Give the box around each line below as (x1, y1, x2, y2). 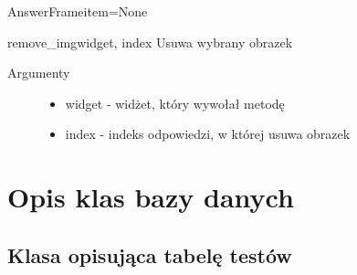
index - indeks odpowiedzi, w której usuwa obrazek (65, 124, 351, 143)
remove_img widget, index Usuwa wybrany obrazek (7, 32, 293, 51)
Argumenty (7, 63, 70, 82)
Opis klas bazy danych (7, 178, 294, 216)
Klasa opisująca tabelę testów (7, 240, 292, 269)
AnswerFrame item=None (7, 2, 148, 20)
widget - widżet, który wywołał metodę (65, 93, 285, 112)
